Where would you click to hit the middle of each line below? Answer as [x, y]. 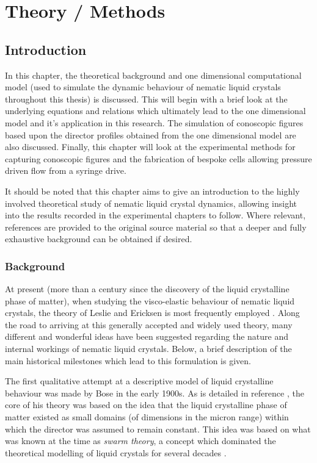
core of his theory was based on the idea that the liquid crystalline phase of [146, 405]
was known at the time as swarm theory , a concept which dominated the [140, 441]
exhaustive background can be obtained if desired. [99, 239]
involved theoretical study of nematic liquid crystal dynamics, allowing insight [151, 203]
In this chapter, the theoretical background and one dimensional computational [153, 75]
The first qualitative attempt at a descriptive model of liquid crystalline [139, 381]
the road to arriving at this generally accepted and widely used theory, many [149, 324]
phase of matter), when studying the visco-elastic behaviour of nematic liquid [150, 300]
